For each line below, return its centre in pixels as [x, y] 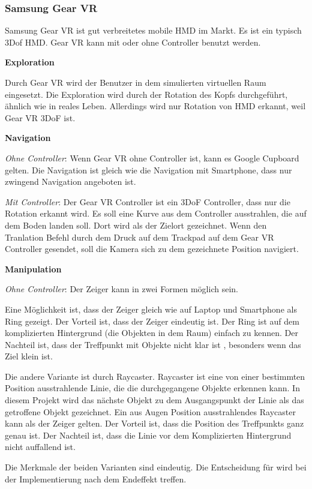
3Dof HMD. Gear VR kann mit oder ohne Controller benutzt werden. [133, 42]
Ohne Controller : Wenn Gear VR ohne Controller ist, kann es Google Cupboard [152, 157]
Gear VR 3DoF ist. [40, 117]
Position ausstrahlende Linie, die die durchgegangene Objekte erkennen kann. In [152, 388]
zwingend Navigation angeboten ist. [70, 181]
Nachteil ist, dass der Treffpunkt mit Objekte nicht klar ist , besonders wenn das [153, 344]
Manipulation [33, 268]
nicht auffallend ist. [40, 447]
